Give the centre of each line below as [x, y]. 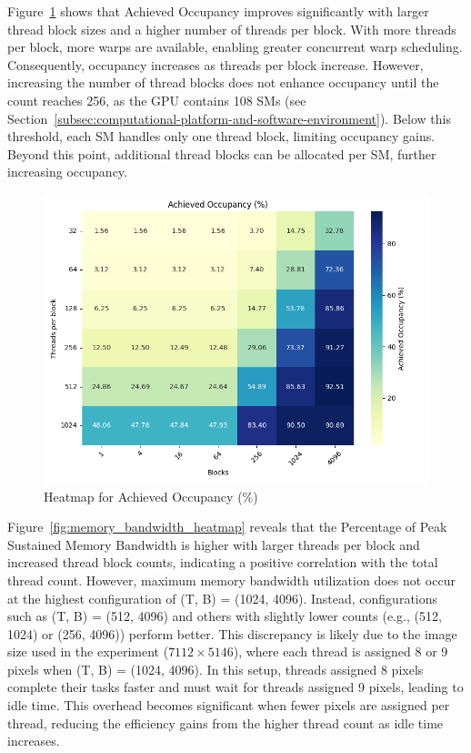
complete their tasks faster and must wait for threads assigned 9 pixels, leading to [235, 687]
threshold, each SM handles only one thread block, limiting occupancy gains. [221, 136]
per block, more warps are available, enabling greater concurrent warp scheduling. [235, 47]
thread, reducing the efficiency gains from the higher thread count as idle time [225, 722]
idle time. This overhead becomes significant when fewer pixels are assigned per [229, 705]
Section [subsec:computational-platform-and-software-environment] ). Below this [229, 118]
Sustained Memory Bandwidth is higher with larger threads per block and [214, 544]
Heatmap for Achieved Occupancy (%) [151, 496]
